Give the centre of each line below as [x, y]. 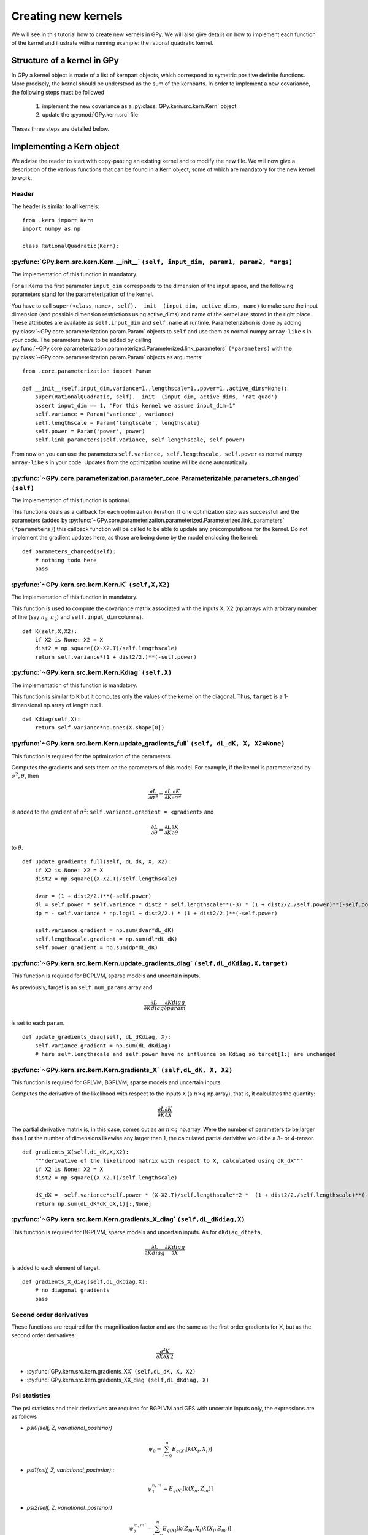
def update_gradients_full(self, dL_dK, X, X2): [97, 862]
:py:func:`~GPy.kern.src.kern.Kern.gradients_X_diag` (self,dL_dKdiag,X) [128, 1219]
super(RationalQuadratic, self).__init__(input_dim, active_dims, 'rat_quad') [156, 397]
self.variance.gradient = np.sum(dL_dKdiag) [103, 1046]
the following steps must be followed [58, 92]
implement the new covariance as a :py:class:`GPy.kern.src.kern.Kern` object [139, 106]
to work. [22, 178]
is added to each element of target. [56, 1267]
